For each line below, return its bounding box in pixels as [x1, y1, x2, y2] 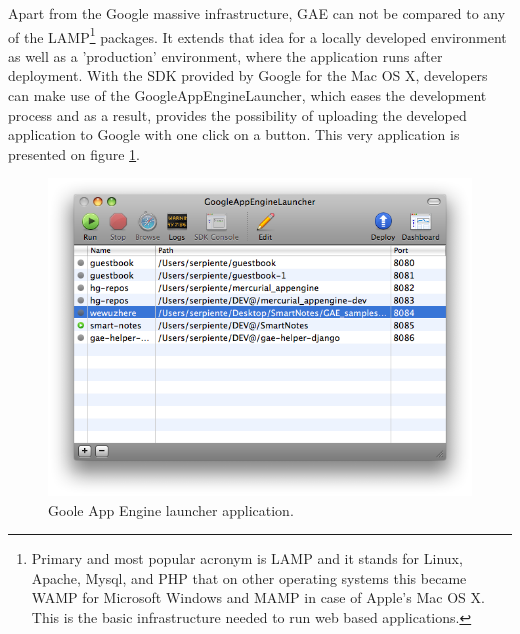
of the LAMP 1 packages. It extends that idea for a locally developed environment [8, 23, 507, 47]
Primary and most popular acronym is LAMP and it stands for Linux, [31, 548, 463, 569]
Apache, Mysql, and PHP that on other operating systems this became [31, 567, 467, 588]
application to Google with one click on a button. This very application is [8, 124, 460, 145]
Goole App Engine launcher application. [48, 499, 294, 520]
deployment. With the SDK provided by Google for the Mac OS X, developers [8, 65, 488, 86]
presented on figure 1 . [8, 143, 141, 164]
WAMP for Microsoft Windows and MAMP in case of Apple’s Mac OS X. [31, 587, 485, 608]
